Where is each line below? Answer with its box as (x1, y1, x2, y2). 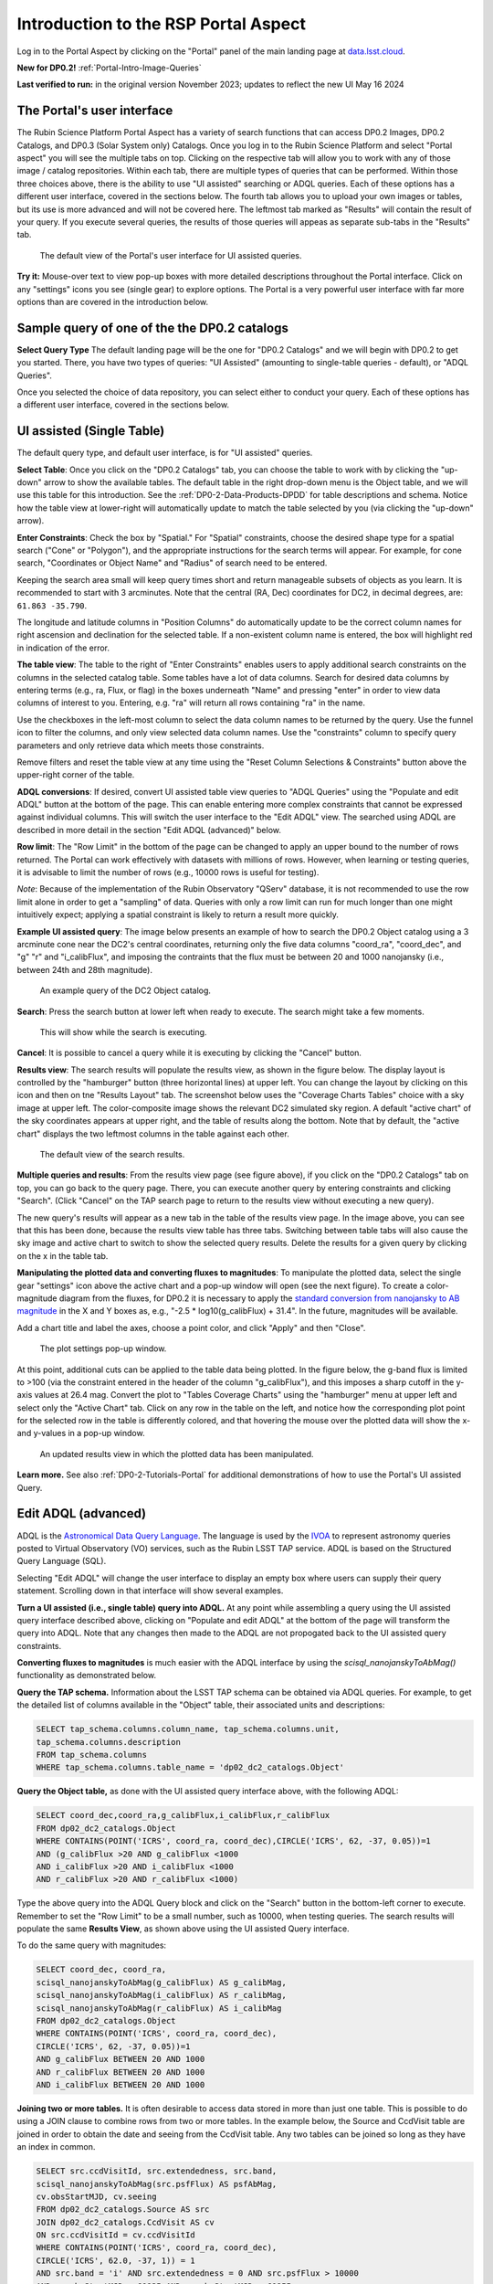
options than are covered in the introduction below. (16, 296, 209, 307)
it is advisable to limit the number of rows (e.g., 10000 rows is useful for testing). (16, 867, 320, 878)
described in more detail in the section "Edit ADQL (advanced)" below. (16, 824, 282, 835)
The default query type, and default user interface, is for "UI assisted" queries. (16, 448, 313, 459)
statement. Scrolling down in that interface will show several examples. (16, 1585, 284, 1596)
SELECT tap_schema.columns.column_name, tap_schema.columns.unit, (36, 1724, 340, 1735)
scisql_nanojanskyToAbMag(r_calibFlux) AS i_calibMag (36, 2003, 282, 2014)
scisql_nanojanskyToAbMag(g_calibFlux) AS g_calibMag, (36, 1977, 287, 1987)
